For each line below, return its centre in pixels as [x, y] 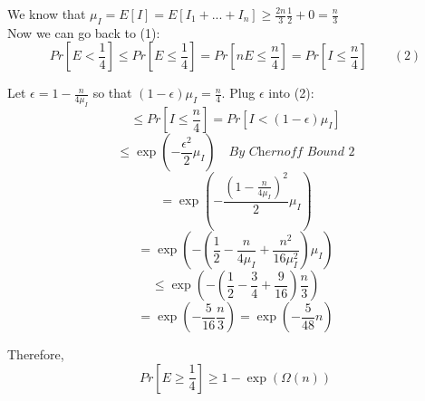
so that [112, 93]
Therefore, [36, 354]
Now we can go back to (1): [84, 32]
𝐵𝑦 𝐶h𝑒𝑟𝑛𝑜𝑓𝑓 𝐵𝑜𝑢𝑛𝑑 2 [292, 153]
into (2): [291, 93]
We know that [47, 14]
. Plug [238, 93]
